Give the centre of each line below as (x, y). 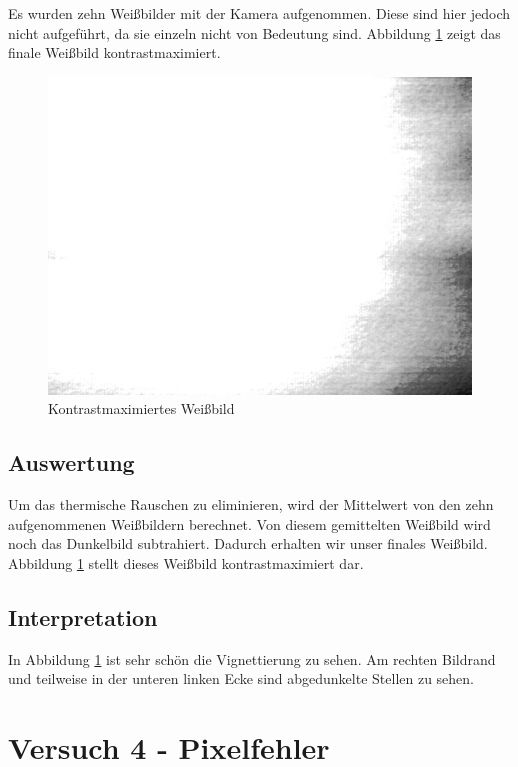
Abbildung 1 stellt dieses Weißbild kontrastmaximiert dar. (186, 562)
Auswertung (71, 462)
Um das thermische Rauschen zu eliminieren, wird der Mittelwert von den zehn (251, 504)
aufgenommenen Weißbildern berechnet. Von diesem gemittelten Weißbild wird (249, 523)
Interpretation (83, 616)
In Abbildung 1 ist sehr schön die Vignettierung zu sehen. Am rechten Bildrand (252, 658)
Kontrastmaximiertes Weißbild (141, 408)
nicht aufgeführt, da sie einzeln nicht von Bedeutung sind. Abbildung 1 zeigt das (254, 32)
